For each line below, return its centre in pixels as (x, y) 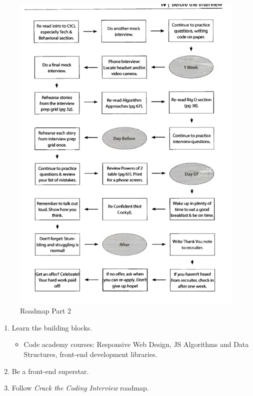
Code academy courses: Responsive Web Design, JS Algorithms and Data (136, 344)
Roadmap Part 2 (45, 311)
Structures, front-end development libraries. (90, 354)
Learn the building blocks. (52, 327)
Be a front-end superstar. (50, 371)
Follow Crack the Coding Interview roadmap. (80, 388)
